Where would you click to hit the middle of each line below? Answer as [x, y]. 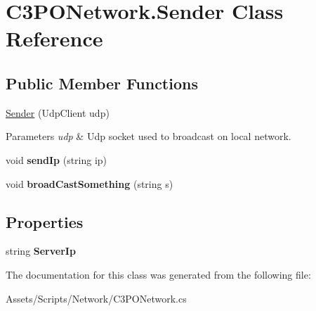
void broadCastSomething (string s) [90, 183]
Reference [54, 38]
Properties [45, 221]
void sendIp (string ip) [57, 159]
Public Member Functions [102, 83]
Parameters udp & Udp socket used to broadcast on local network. [149, 136]
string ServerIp [41, 251]
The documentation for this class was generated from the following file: [158, 274]
